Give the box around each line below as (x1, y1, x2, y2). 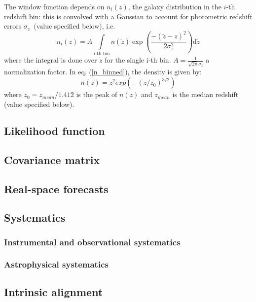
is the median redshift (172, 89, 239, 100)
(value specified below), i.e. (34, 21, 115, 31)
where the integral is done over (4, 55, 97, 65)
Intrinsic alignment (4, 284, 103, 299)
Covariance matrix (4, 152, 100, 167)
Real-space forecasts (4, 181, 109, 196)
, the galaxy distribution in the (128, 1, 221, 11)
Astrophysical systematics (4, 258, 109, 270)
